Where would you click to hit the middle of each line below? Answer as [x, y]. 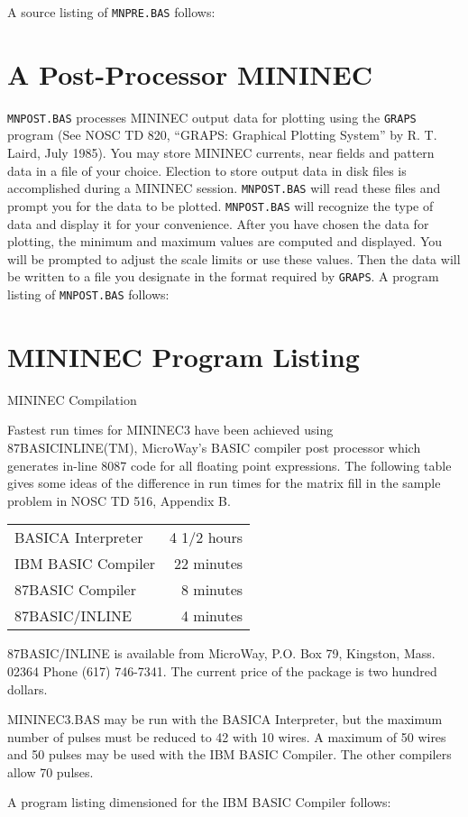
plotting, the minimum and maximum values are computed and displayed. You [225, 241]
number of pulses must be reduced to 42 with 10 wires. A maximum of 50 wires [227, 736]
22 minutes [208, 564]
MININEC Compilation [72, 399]
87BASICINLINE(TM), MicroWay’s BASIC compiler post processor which [214, 447]
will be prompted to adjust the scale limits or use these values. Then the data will [234, 258]
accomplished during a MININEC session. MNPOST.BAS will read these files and [224, 188]
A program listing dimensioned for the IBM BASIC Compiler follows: [199, 802]
